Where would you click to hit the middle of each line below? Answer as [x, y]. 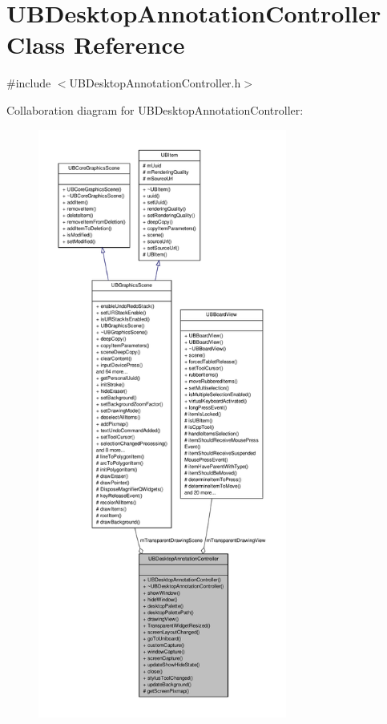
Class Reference [96, 44]
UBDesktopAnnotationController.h [155, 83]
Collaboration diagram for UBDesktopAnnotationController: [155, 109]
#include [29, 83]
